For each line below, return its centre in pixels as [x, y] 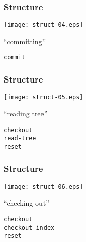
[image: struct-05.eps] [44, 97]
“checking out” [26, 203]
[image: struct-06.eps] [44, 187]
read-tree [20, 138]
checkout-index [29, 228]
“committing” [25, 41]
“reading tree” [26, 113]
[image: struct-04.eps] [44, 25]
